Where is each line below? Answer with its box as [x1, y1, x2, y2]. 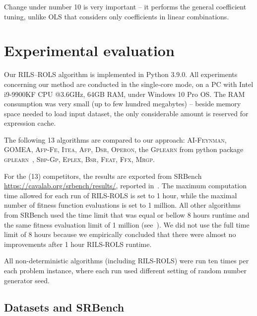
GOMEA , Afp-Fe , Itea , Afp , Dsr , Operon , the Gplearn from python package [4, 144, 244, 155]
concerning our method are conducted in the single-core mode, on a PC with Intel [4, 79, 254, 89]
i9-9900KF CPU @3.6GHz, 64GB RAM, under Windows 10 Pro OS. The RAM [4, 88, 245, 99]
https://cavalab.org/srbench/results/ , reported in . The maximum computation [4, 180, 247, 191]
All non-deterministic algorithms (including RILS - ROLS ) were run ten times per [4, 255, 249, 266]
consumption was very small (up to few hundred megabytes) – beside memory [4, 98, 241, 109]
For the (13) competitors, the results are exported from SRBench [4, 170, 202, 181]
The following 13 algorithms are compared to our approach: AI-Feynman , [4, 134, 227, 145]
